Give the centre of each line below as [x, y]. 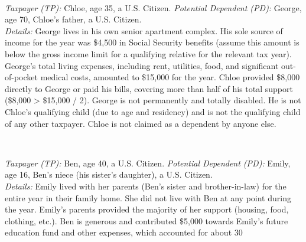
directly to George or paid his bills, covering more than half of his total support [149, 88]
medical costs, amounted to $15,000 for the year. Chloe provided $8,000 [170, 77]
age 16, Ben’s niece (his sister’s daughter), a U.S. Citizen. [109, 174]
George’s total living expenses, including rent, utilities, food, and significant [142, 65]
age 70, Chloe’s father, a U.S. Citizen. [73, 19]
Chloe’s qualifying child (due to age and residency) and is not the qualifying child [153, 111]
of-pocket [21, 77]
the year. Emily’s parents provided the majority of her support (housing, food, [147, 209]
